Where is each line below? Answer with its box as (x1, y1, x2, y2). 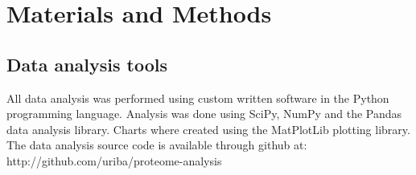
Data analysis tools (6, 51, 168, 76)
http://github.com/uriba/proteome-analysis (6, 152, 222, 169)
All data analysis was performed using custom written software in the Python (6, 89, 389, 106)
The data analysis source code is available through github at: (6, 136, 307, 153)
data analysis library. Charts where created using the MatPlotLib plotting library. (6, 120, 410, 137)
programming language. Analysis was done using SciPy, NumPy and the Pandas (6, 105, 402, 122)
